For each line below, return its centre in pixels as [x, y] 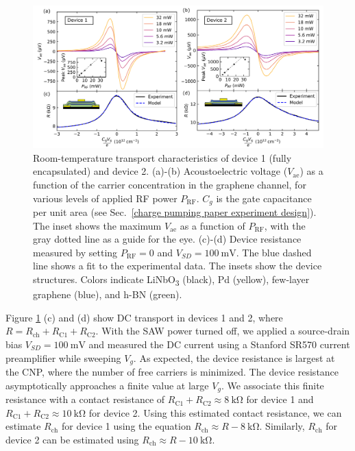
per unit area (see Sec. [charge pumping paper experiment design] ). [175, 212]
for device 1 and [280, 399]
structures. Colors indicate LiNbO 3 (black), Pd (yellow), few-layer [171, 280]
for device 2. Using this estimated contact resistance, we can [215, 412]
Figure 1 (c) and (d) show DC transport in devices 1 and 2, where [144, 317]
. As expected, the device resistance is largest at [234, 357]
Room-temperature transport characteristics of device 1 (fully [162, 157]
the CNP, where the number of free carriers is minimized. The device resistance [172, 372]
